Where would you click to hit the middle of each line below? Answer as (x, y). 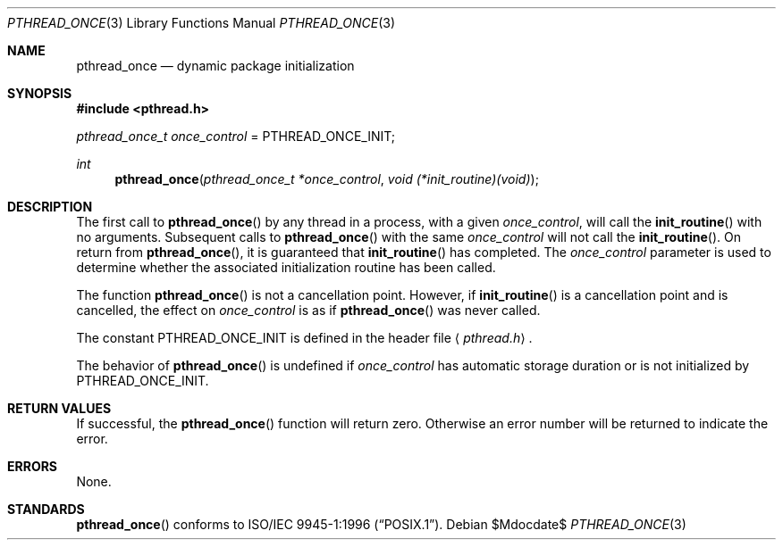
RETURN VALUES (59, 408)
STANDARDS (46, 509)
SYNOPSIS (40, 93)
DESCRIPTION (50, 207)
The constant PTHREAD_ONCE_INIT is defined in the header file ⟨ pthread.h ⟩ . (304, 338)
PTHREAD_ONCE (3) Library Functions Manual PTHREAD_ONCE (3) (202, 23)
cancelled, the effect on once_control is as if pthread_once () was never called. (308, 310)
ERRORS (33, 466)
